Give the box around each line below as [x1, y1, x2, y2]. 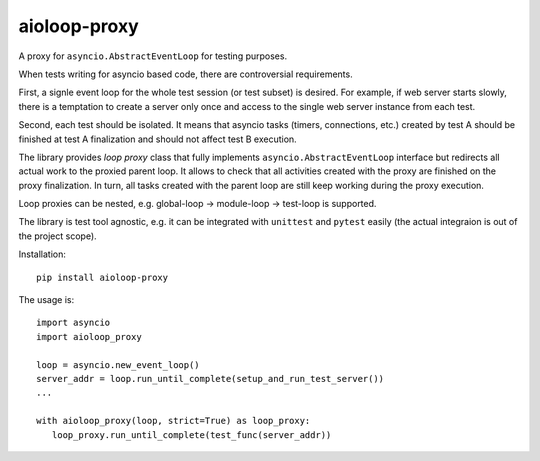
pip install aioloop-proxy [36, 271, 169, 283]
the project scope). [18, 230, 97, 242]
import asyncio [36, 317, 111, 329]
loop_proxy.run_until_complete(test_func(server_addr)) [51, 429, 332, 440]
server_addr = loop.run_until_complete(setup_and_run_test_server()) [36, 373, 385, 384]
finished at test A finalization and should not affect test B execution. [18, 133, 297, 145]
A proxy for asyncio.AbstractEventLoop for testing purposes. [18, 50, 288, 62]
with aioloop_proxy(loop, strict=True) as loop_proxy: [36, 415, 311, 427]
